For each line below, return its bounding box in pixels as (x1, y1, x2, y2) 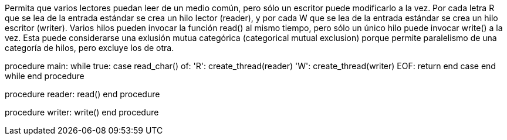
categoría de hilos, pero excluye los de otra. (5, 43, 174, 53)
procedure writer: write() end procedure (5, 107, 159, 117)
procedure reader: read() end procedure (5, 89, 160, 99)
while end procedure (5, 71, 84, 81)
